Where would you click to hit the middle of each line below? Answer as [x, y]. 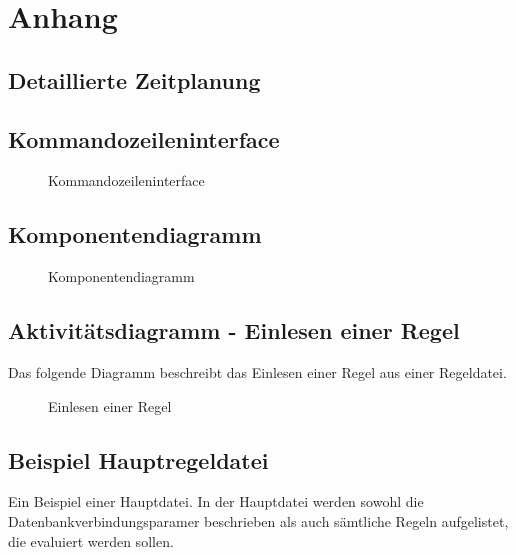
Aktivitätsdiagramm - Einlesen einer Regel [234, 330]
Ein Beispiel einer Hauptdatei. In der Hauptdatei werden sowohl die [216, 501]
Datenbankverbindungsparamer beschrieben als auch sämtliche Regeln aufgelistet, [258, 520]
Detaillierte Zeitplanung [134, 79]
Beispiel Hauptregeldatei [138, 459]
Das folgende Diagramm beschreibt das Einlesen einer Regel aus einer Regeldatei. [257, 371]
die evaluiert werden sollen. [91, 540]
